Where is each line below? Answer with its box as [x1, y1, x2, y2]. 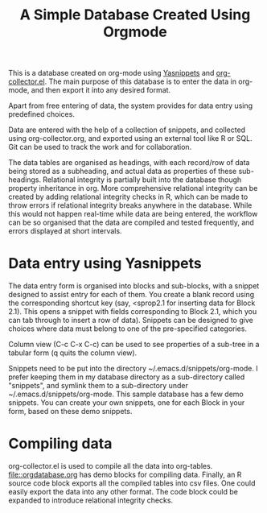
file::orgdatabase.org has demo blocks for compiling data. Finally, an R [8, 470, 242, 480]
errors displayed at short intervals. [8, 226, 122, 236]
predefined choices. [8, 110, 75, 119]
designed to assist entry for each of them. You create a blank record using [8, 290, 255, 300]
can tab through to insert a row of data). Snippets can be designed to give [8, 316, 253, 325]
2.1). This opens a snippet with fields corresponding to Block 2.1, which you [8, 307, 257, 316]
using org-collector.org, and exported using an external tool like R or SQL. [8, 134, 253, 143]
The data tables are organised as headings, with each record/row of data [8, 158, 250, 168]
